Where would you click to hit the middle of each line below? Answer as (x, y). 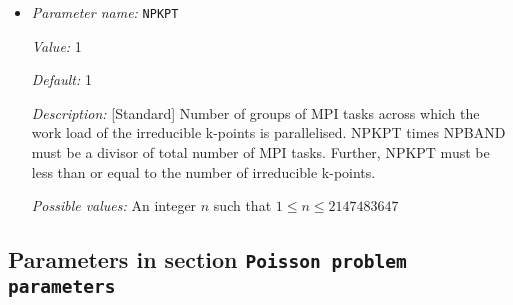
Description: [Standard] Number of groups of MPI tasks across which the (255, 112)
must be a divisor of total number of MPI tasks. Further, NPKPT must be (260, 152)
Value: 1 (56, 45)
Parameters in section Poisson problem (207, 259)
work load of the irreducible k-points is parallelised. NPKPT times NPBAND (268, 132)
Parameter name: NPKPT (105, 12)
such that (242, 205)
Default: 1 (61, 79)
